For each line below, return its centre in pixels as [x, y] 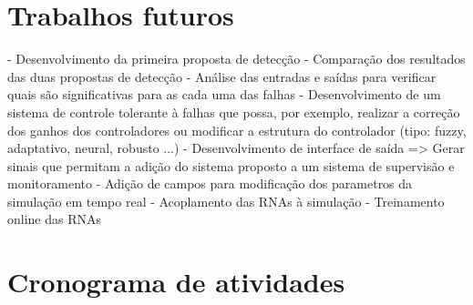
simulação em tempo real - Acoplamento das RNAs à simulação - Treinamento [226, 201]
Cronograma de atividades [176, 282]
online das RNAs [55, 219]
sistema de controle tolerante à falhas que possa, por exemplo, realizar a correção [234, 112]
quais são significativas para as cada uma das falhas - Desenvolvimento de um [224, 94]
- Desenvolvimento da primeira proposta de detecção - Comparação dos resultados [236, 59]
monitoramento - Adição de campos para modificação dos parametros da [210, 183]
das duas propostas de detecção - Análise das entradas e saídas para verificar [222, 76]
